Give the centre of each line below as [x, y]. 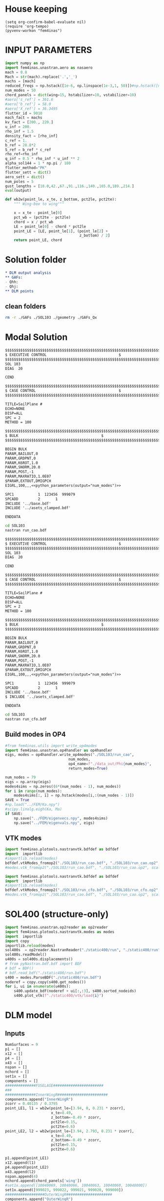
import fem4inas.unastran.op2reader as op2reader [57, 927]
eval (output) [18, 191]
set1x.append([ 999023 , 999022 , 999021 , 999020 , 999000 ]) [64, 1190]
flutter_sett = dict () [28, 172]
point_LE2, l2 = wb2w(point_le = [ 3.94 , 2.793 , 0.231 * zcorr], [70, 1131]
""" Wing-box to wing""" [39, 204]
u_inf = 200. [18, 127]
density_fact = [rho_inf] [31, 136]
